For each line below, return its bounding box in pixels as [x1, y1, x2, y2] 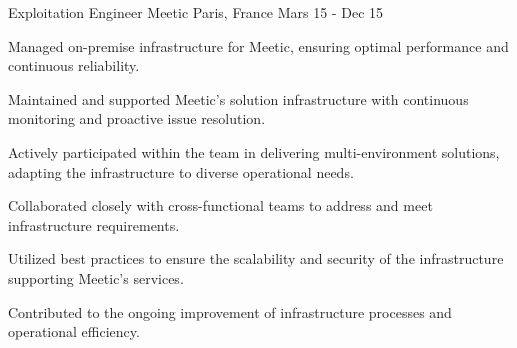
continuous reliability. [8, 55, 140, 76]
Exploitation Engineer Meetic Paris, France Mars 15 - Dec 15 [8, 2, 384, 22]
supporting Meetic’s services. [8, 267, 184, 288]
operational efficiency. [8, 321, 140, 342]
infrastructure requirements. [8, 214, 180, 235]
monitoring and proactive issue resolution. [8, 108, 266, 129]
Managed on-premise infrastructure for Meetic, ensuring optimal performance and [8, 35, 509, 56]
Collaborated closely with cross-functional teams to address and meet [8, 195, 433, 216]
